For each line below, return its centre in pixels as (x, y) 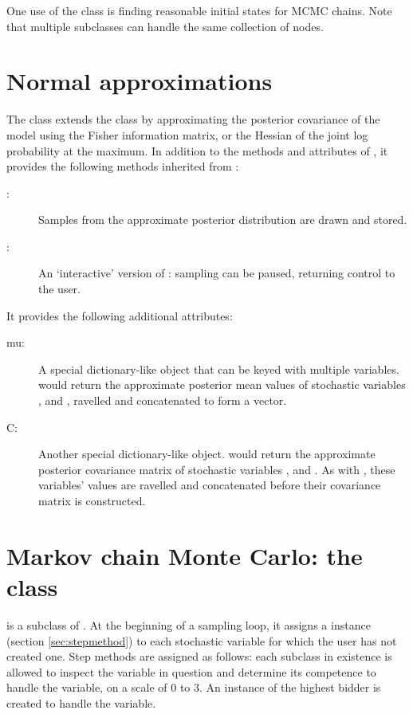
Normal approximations (140, 81)
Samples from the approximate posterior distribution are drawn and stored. (223, 220)
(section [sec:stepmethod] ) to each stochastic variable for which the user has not (202, 640)
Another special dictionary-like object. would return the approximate (207, 454)
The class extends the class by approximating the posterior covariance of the (193, 119)
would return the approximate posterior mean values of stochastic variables (222, 384)
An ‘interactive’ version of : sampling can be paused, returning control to (217, 273)
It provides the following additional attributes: (120, 315)
